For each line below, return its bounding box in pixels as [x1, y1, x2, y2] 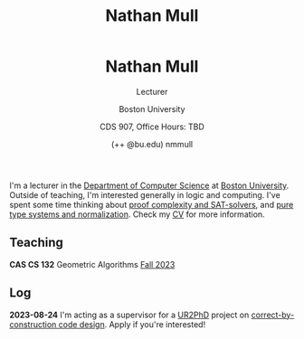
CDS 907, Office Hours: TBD [99, 121, 205, 132]
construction [9, 318, 57, 330]
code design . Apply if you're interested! [58, 318, 206, 330]
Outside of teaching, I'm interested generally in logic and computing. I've [9, 189, 280, 200]
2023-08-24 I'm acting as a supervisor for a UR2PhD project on [9, 309, 250, 320]
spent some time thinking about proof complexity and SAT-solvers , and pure [9, 199, 294, 210]
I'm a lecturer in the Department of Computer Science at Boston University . [9, 180, 290, 191]
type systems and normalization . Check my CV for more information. [9, 209, 265, 220]
